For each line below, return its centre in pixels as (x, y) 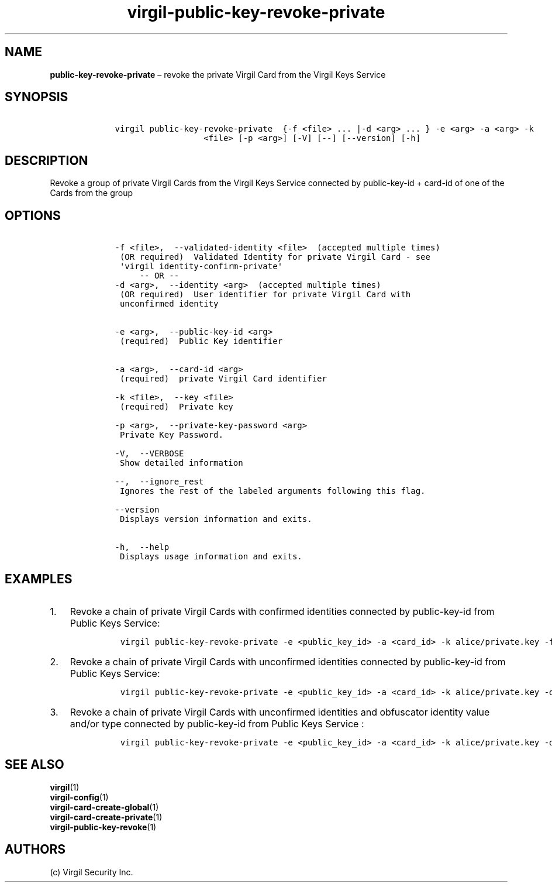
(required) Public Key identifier (201, 341)
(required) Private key (176, 407)
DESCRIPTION (46, 160)
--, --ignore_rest (159, 482)
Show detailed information (181, 463)
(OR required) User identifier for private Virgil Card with (265, 295)
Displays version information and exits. (216, 519)
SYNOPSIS (37, 97)
